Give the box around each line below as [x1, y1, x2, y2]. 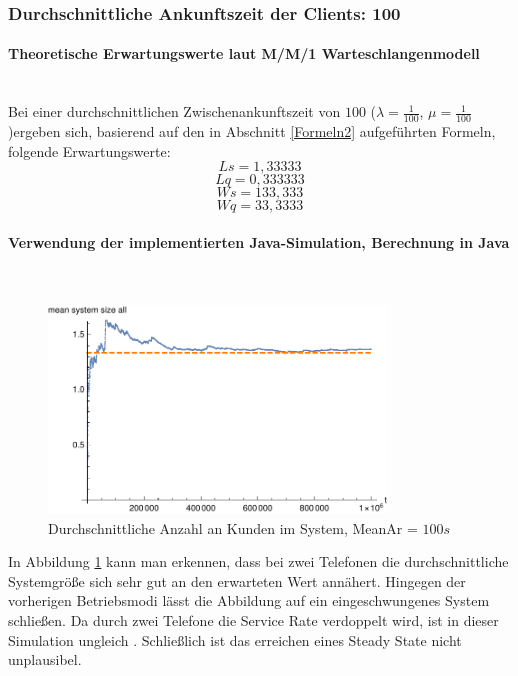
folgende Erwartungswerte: [8, 140, 171, 161]
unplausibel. [8, 649, 82, 670]
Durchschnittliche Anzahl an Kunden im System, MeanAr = [48, 517, 418, 538]
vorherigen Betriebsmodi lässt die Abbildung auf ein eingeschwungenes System [8, 590, 490, 611]
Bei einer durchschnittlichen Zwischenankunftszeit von [8, 101, 341, 122]
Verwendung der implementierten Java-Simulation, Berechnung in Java [8, 231, 510, 252]
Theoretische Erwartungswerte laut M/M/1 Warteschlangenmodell [8, 43, 480, 64]
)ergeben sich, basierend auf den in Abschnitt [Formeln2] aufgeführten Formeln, [8, 121, 496, 142]
